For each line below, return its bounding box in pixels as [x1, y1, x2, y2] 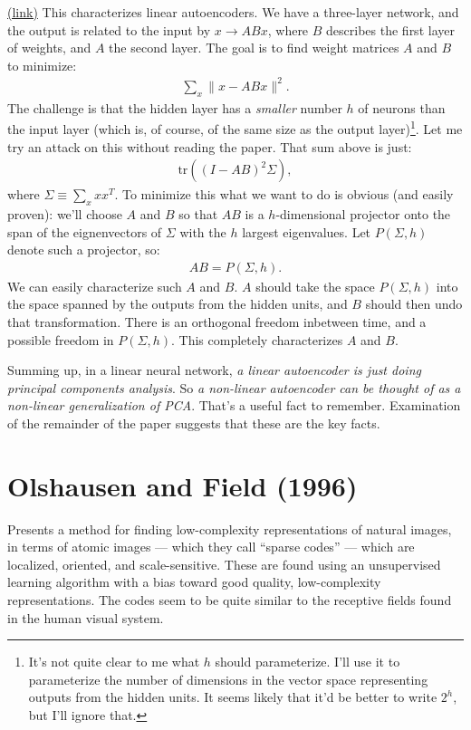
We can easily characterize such [7, 276, 182, 295]
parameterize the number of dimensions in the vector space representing [28, 669, 428, 688]
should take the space [255, 276, 375, 295]
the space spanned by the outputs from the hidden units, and [7, 294, 348, 313]
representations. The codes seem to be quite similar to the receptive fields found [7, 591, 452, 610]
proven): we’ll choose [7, 204, 122, 223]
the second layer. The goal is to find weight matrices [109, 38, 399, 57]
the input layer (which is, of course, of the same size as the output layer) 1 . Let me [7, 117, 463, 138]
